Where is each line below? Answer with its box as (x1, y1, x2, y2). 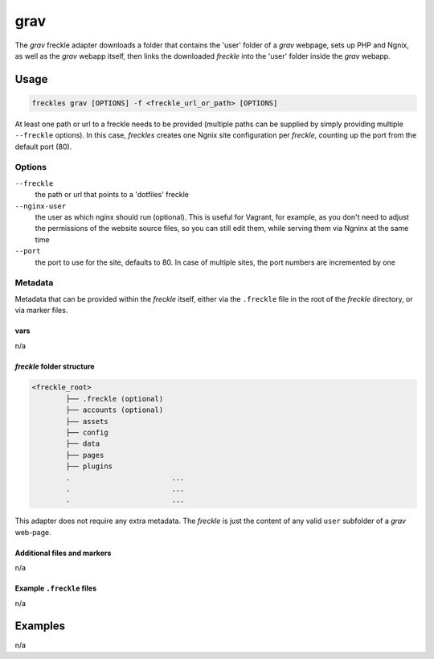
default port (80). (14, 142, 72, 151)
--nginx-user (14, 201, 67, 211)
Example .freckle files (14, 583, 96, 593)
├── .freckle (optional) (65, 394, 164, 403)
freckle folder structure (14, 361, 96, 371)
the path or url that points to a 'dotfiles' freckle (35, 190, 189, 200)
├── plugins (65, 462, 113, 471)
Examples (14, 620, 66, 633)
